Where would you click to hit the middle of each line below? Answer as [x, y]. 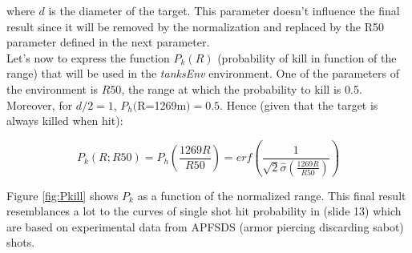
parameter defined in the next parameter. [108, 42]
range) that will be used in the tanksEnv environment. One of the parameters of [203, 73]
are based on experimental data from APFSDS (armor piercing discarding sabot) [205, 226]
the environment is [53, 88]
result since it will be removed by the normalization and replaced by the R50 [196, 26]
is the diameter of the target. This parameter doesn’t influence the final [224, 10]
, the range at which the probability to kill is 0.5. [242, 88]
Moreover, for [40, 104]
